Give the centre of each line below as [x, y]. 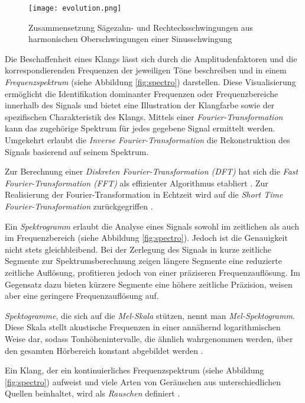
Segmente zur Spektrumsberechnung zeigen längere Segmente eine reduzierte [143, 261]
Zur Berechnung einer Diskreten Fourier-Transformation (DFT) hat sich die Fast [152, 171]
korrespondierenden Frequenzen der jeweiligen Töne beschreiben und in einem [146, 70]
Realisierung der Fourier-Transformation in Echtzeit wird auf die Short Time [144, 194]
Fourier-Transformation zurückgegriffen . [79, 206]
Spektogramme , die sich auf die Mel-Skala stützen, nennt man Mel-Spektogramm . [150, 315]
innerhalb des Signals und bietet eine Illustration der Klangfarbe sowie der [140, 105]
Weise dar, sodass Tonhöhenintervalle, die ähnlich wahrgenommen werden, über [149, 338]
